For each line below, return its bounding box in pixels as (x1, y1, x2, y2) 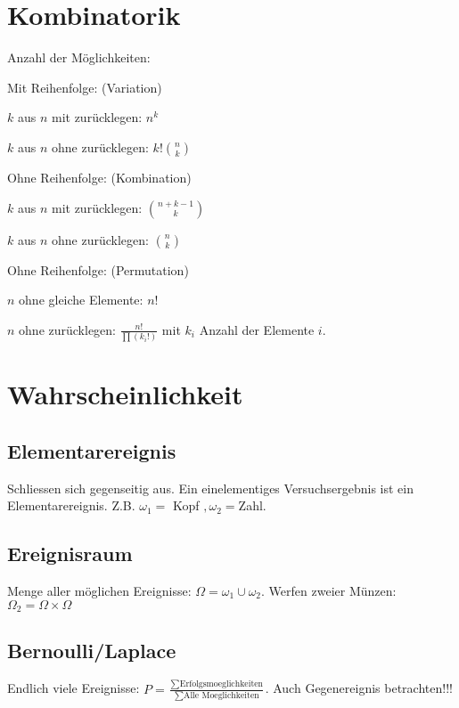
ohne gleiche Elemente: (19, 290, 143, 309)
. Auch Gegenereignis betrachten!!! (265, 679, 453, 697)
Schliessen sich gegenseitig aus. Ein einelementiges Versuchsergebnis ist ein (7, 478, 414, 497)
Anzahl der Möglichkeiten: (7, 48, 151, 67)
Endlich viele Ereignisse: (7, 679, 140, 697)
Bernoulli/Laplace (7, 637, 176, 664)
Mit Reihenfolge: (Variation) (7, 77, 162, 96)
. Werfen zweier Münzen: (261, 582, 397, 600)
